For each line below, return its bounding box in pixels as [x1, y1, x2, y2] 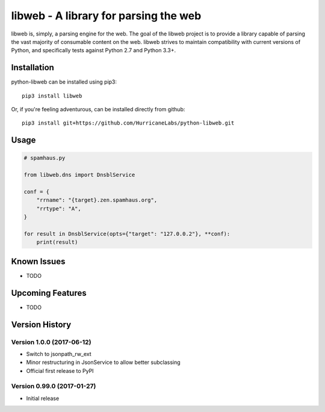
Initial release [26, 395, 60, 402]
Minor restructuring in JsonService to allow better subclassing [26, 358, 181, 366]
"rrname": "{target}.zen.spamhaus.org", [36, 197, 158, 204]
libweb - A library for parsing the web [11, 9, 202, 22]
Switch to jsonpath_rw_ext [26, 350, 91, 357]
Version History [11, 319, 72, 330]
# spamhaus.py [23, 155, 66, 162]
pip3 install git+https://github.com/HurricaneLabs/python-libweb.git [22, 120, 235, 126]
